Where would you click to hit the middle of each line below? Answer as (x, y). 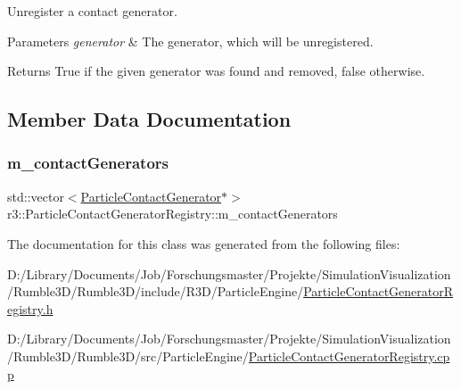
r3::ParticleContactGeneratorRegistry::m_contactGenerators (173, 214)
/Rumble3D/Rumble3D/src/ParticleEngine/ (128, 356)
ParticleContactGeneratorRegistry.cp (349, 356)
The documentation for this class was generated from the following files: (204, 243)
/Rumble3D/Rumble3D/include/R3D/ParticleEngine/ (156, 291)
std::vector (36, 196)
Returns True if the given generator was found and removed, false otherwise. (216, 71)
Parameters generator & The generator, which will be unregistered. (190, 41)
